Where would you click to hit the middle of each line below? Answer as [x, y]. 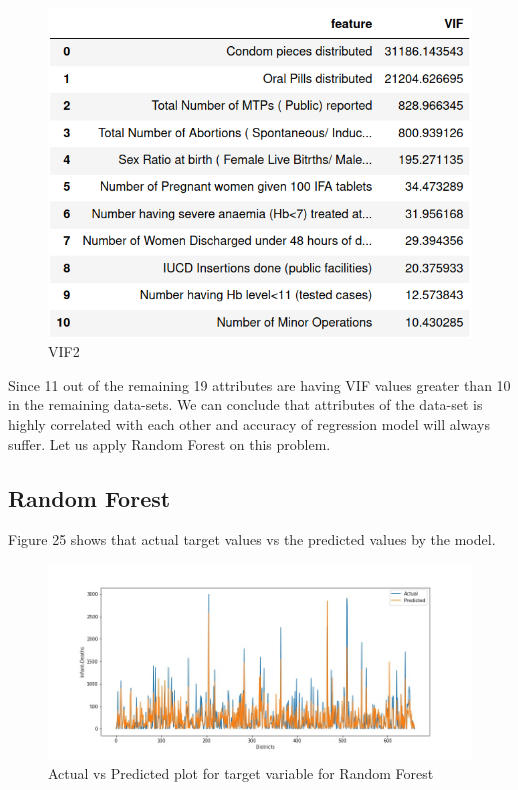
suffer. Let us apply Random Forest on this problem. [169, 443]
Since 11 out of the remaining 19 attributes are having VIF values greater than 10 [259, 384]
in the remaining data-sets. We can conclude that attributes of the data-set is [245, 404]
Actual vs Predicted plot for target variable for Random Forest [241, 773]
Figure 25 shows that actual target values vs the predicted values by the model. [252, 539]
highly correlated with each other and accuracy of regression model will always [249, 424]
